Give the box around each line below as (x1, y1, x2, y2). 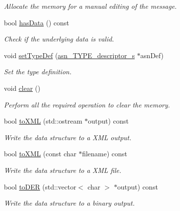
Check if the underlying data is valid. (4, 34, 114, 44)
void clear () (4, 83, 40, 93)
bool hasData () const (4, 17, 69, 27)
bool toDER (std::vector (4, 181, 77, 191)
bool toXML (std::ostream (4, 116, 82, 126)
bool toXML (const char (4, 148, 77, 159)
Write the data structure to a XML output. (4, 132, 132, 142)
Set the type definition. (4, 66, 72, 77)
